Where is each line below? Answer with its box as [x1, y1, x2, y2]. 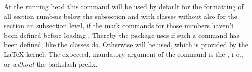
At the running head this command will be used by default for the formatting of [4, 1, 244, 11]
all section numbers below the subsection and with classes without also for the [4, 11, 237, 21]
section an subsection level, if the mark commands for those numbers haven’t [4, 20, 234, 31]
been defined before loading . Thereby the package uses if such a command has [4, 30, 239, 40]
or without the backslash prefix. [4, 58, 97, 69]
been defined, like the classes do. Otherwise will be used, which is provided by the [4, 39, 249, 50]
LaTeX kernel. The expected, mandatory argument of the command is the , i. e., [4, 49, 243, 59]
